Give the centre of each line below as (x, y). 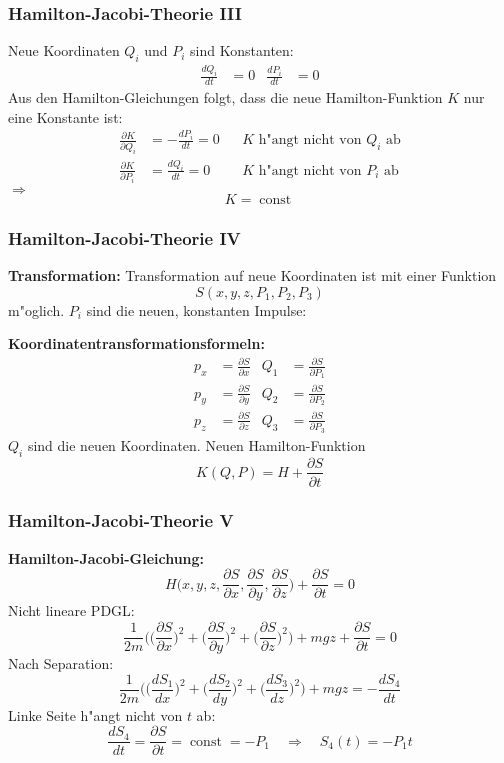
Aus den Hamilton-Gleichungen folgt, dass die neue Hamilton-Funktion (225, 97)
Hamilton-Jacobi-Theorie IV (124, 237)
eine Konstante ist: (65, 116)
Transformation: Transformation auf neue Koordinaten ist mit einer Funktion (252, 275)
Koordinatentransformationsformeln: (136, 343)
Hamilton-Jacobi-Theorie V (121, 520)
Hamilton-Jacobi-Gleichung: (106, 557)
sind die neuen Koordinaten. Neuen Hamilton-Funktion (196, 444)
